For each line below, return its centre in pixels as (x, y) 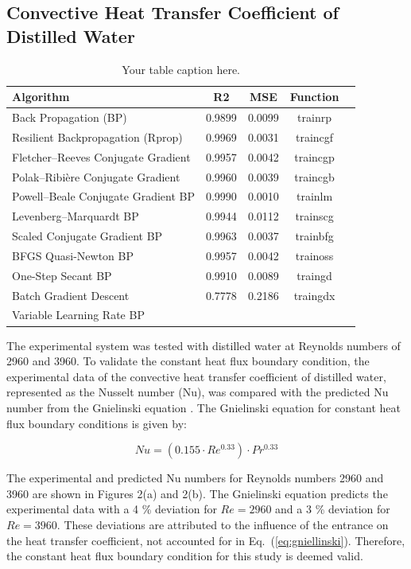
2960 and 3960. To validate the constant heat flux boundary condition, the (188, 361)
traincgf (315, 136)
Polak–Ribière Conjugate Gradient (96, 176)
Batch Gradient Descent (71, 295)
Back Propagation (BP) (70, 117)
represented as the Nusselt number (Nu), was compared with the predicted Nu (198, 392)
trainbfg (314, 236)
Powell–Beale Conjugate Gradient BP (103, 196)
